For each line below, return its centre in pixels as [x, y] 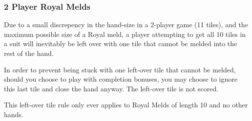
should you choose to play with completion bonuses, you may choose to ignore [121, 79]
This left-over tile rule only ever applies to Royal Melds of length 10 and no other [126, 105]
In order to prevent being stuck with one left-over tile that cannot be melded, [120, 69]
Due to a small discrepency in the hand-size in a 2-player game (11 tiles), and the [126, 25]
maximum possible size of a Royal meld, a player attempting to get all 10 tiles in [125, 34]
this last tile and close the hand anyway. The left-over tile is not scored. [111, 88]
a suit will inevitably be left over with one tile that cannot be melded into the [121, 43]
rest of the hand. [29, 53]
